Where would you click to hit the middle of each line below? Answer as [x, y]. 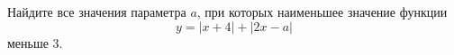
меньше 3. [35, 42]
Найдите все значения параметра [97, 12]
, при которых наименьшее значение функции [322, 12]
